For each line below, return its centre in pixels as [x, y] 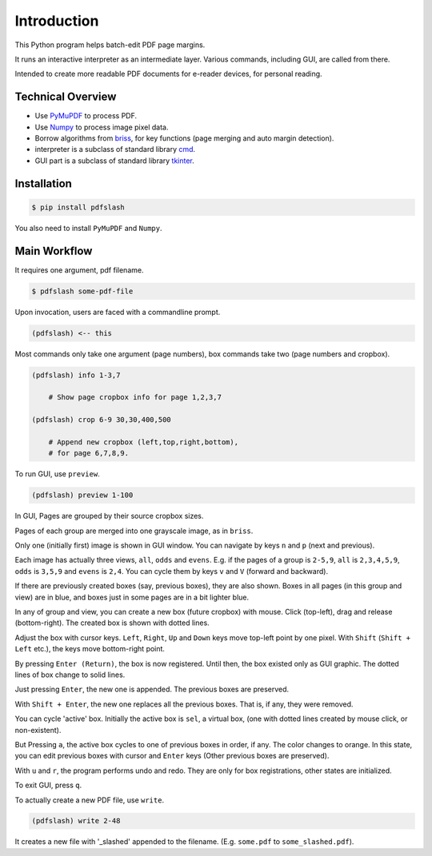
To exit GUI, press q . [48, 785]
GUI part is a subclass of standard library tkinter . [115, 161]
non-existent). [38, 730]
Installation [43, 183]
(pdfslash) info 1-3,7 [76, 375]
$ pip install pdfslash [78, 207]
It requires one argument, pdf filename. [79, 270]
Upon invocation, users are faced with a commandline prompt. [118, 312]
